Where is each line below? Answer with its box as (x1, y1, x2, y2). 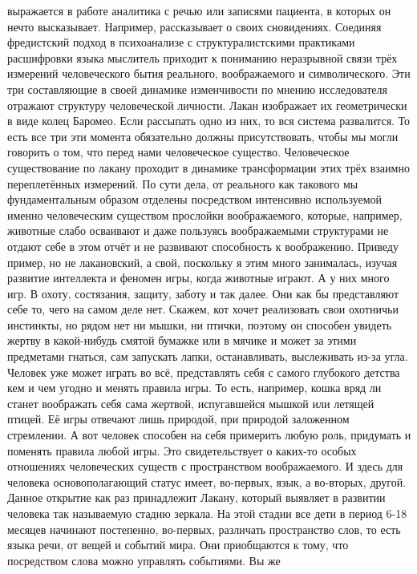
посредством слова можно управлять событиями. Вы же (7, 552, 281, 568)
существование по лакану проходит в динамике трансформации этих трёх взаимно (7, 159, 410, 176)
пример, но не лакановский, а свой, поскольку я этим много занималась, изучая (7, 253, 398, 270)
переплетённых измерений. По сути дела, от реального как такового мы (7, 175, 358, 192)
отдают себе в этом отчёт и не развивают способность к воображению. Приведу (7, 237, 399, 254)
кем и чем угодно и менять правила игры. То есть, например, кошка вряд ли (7, 379, 382, 396)
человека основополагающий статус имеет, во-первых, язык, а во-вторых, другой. (7, 473, 407, 490)
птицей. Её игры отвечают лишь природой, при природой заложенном (7, 410, 350, 427)
